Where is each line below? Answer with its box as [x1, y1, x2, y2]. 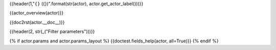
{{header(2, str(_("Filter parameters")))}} [9, 28, 95, 35]
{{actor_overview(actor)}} [9, 10, 64, 16]
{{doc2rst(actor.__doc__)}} [9, 19, 65, 25]
